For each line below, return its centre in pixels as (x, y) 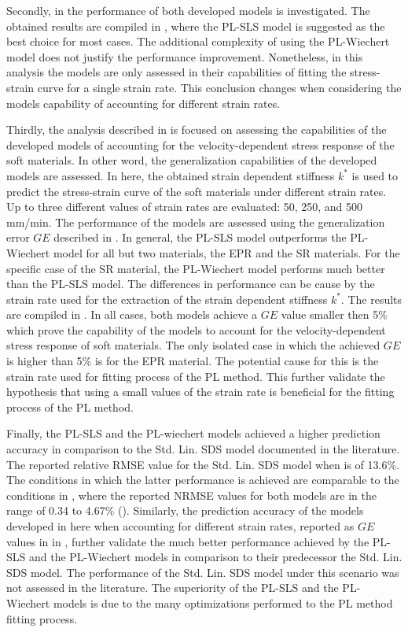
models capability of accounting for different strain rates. (143, 103)
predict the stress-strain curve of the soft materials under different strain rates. (197, 191)
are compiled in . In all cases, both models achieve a (132, 314)
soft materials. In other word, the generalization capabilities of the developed (192, 160)
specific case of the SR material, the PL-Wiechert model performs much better (196, 268)
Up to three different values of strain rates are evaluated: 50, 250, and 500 (185, 207)
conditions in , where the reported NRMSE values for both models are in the (192, 495)
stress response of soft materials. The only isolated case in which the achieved (193, 345)
